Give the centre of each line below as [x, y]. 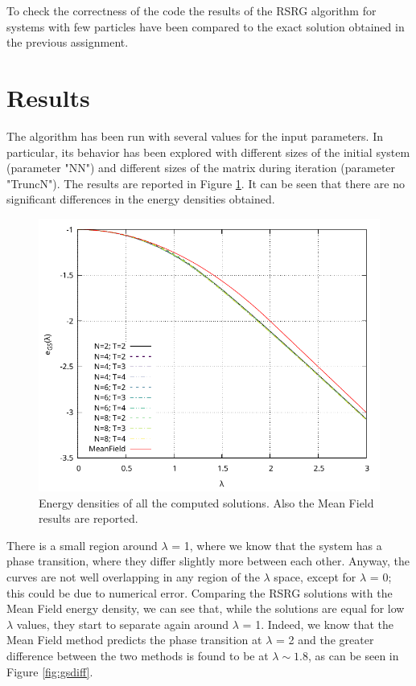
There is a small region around [82, 545]
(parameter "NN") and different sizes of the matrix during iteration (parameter [201, 168]
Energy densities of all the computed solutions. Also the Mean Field [206, 502]
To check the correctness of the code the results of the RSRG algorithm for [192, 10]
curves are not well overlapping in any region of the [133, 577]
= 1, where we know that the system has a [277, 545]
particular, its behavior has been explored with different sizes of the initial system [208, 152]
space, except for [315, 577]
